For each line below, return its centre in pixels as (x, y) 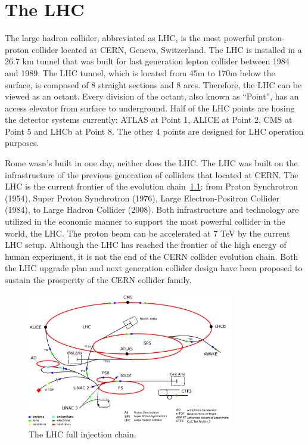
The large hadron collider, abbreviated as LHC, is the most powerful (130, 38)
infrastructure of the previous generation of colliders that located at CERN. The (152, 174)
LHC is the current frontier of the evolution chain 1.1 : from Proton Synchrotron (152, 186)
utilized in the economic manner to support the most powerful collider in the (145, 221)
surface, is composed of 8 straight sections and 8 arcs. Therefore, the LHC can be (153, 84)
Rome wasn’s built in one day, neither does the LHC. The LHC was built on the (151, 163)
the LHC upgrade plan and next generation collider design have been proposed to (154, 268)
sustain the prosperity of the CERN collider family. (98, 280)
